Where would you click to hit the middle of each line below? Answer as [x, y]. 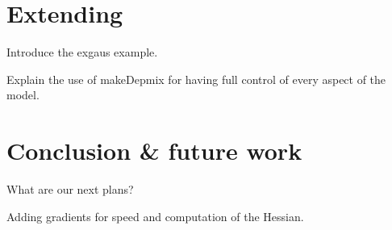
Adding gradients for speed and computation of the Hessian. [155, 216]
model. [23, 95]
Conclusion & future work [154, 151]
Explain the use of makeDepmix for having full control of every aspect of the [196, 79]
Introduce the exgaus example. [82, 52]
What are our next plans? [70, 189]
